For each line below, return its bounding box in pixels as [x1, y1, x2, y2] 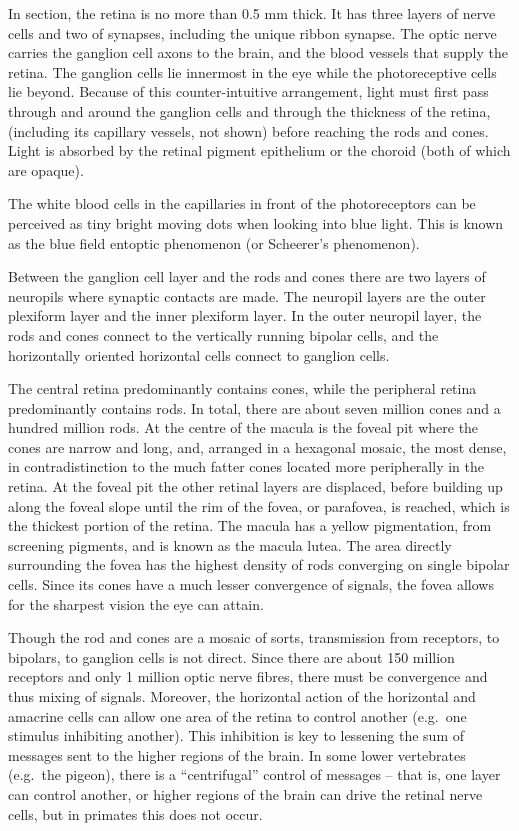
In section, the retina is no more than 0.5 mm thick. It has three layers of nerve [8, 3, 496, 23]
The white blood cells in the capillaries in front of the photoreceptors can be [8, 193, 476, 214]
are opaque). [8, 159, 84, 180]
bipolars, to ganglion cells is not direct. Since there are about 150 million [8, 646, 455, 667]
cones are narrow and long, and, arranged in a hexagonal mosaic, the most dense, [8, 436, 507, 457]
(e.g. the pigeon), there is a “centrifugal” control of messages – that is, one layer [8, 764, 501, 785]
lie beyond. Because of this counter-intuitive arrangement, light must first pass [8, 81, 489, 102]
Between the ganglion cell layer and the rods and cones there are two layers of [8, 266, 486, 287]
